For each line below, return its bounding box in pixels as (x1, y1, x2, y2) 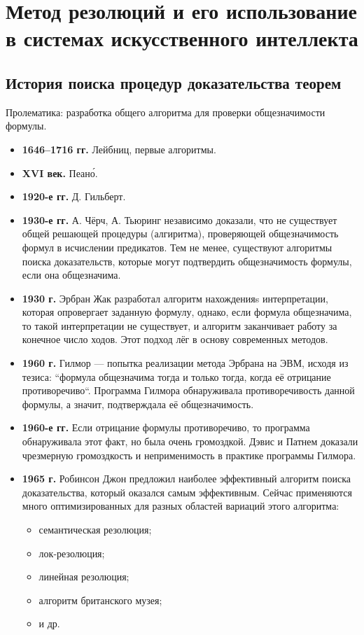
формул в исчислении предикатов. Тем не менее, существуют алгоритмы (22, 239, 332, 254)
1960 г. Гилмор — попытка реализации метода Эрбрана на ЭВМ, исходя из (22, 356, 349, 370)
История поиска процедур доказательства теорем (6, 71, 342, 93)
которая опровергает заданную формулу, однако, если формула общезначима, (22, 305, 352, 319)
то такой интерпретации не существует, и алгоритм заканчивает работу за (22, 318, 337, 333)
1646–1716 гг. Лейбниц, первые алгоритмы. (22, 141, 216, 156)
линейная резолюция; (38, 569, 129, 584)
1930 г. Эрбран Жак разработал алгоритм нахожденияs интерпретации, (22, 291, 328, 305)
